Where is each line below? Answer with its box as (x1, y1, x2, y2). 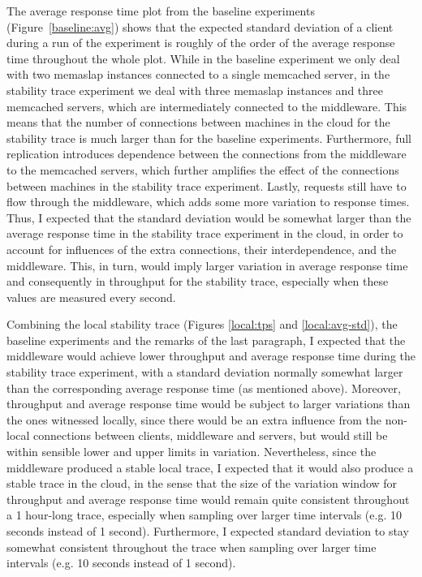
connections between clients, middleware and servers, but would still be (33, 427, 388, 444)
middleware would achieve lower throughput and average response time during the (6, 347, 416, 364)
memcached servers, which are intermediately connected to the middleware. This (6, 97, 407, 114)
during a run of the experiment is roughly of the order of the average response (6, 34, 395, 51)
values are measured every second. (6, 288, 176, 305)
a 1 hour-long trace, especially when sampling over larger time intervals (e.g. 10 (6, 506, 402, 523)
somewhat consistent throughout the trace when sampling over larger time (6, 538, 377, 555)
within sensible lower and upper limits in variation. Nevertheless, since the (6, 443, 377, 460)
